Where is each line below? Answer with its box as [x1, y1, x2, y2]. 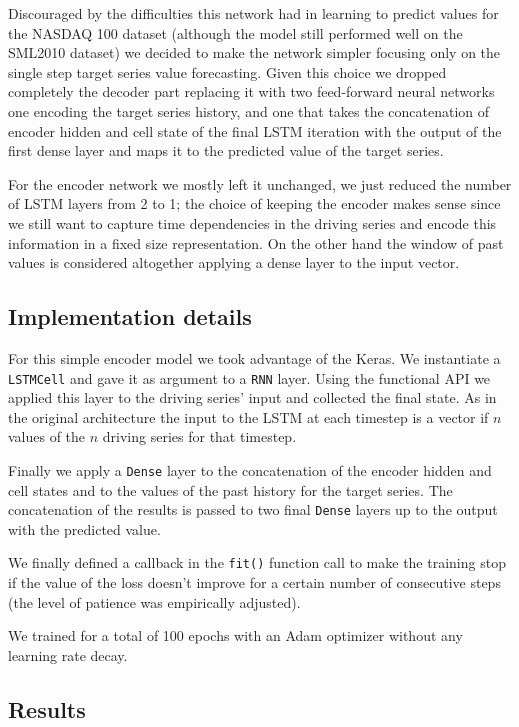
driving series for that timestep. [102, 426, 297, 447]
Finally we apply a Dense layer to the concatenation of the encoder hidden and [8, 459, 492, 480]
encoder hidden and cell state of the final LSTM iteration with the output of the [8, 120, 502, 141]
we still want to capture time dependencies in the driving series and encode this [8, 212, 497, 233]
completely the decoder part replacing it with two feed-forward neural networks [8, 81, 495, 102]
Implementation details [8, 301, 252, 332]
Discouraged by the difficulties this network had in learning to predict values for [8, 3, 499, 23]
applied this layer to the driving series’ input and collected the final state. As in [8, 387, 497, 408]
